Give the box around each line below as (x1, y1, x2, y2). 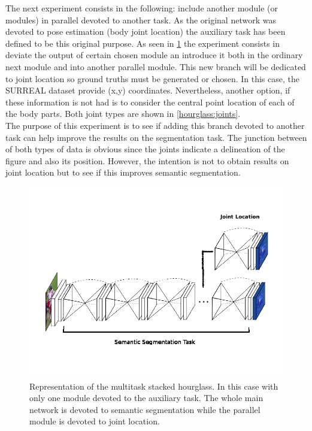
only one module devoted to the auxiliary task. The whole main (29, 391, 263, 404)
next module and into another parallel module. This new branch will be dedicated (5, 60, 306, 73)
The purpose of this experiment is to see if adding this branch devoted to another (5, 119, 305, 131)
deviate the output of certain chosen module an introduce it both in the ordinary (5, 49, 303, 61)
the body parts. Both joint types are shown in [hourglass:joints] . (5, 107, 241, 120)
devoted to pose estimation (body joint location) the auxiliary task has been (5, 25, 286, 38)
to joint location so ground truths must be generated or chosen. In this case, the (5, 72, 299, 85)
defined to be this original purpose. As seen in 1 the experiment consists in (5, 37, 280, 49)
